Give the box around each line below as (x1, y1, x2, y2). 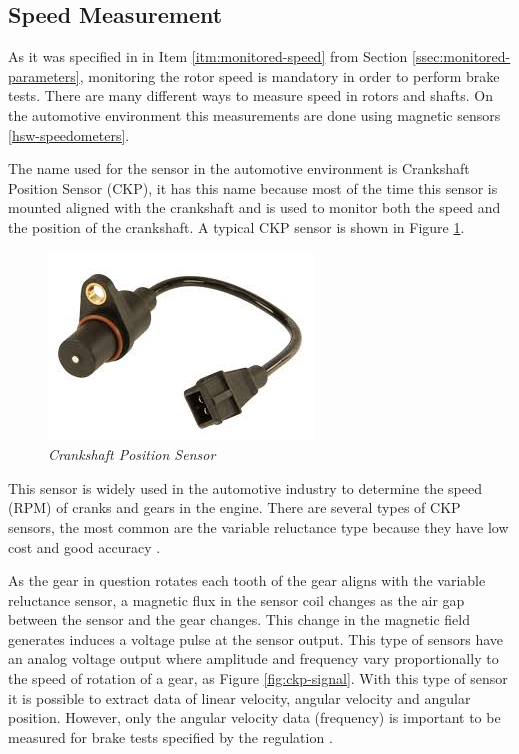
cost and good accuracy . (8, 536, 161, 557)
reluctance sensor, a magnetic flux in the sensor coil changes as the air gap (8, 589, 465, 610)
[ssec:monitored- (412, 46, 511, 67)
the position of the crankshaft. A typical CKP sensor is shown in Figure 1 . (8, 216, 465, 237)
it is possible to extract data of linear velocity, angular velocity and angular (8, 687, 471, 708)
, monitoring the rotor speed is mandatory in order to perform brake (79, 65, 500, 86)
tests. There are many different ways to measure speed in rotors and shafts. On (8, 85, 493, 106)
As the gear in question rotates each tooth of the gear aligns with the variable (8, 570, 486, 591)
